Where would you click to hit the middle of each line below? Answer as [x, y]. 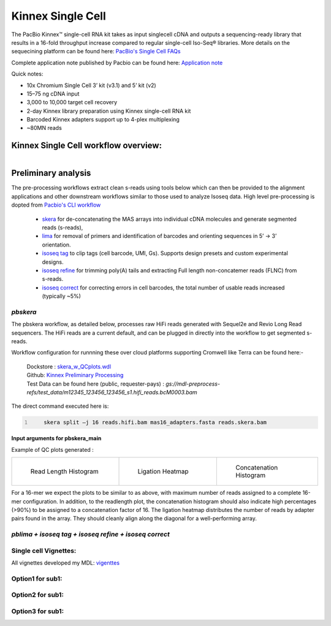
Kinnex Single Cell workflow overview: [87, 146]
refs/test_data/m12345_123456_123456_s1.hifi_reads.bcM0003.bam [112, 392]
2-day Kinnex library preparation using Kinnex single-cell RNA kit [109, 111]
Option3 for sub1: [38, 611]
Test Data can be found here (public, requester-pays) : [96, 384]
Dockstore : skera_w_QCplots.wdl [69, 366]
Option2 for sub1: [38, 595]
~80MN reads [44, 128]
